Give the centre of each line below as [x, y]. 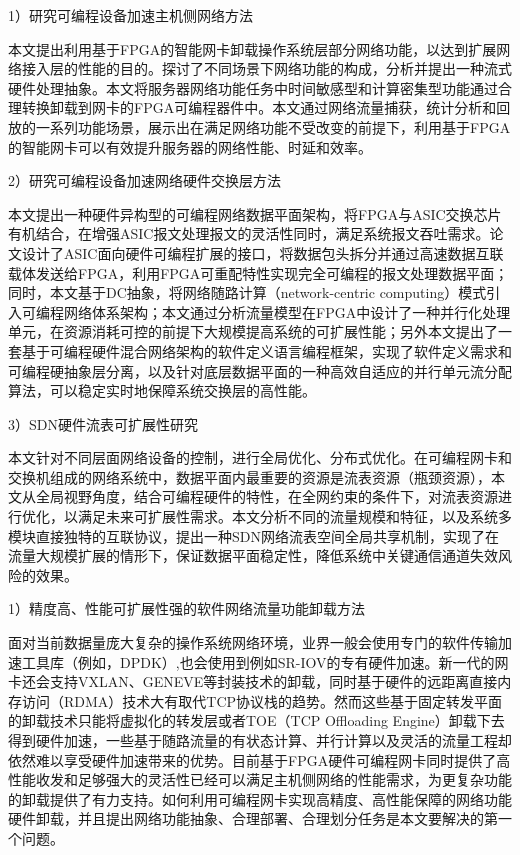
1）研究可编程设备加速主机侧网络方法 [130, 15]
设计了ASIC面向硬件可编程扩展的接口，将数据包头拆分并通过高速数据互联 [262, 252]
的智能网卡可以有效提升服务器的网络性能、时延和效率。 [190, 146]
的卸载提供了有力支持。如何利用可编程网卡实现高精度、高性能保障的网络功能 [260, 798]
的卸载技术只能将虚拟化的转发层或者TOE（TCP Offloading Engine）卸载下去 [256, 720]
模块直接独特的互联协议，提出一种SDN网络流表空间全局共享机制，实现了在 [253, 535]
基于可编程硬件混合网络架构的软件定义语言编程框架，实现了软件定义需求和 [266, 350]
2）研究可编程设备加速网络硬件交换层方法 [144, 180]
